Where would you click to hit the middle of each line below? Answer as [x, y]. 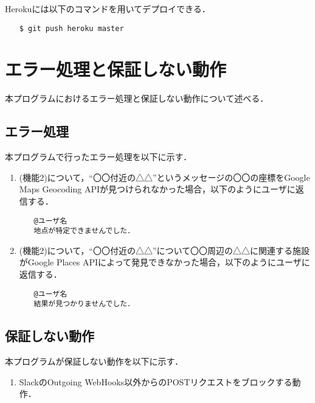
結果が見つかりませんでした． [84, 304]
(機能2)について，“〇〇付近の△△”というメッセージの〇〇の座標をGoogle [164, 177]
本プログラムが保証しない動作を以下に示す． [94, 361]
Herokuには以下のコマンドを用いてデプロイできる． [108, 9]
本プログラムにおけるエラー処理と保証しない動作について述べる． [137, 98]
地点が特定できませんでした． [84, 231]
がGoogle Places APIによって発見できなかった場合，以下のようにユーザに [164, 262]
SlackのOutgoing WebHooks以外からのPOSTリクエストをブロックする [156, 381]
